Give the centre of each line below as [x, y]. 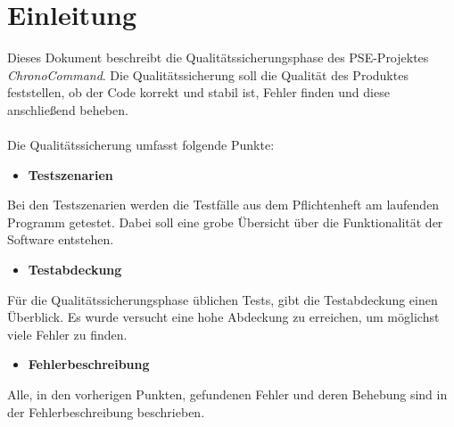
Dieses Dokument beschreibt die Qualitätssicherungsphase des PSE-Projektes [218, 57]
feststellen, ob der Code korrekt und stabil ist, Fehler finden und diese [198, 92]
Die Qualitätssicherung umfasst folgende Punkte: [141, 145]
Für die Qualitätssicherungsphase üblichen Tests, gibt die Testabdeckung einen [223, 299]
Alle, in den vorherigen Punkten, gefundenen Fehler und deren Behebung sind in [227, 394]
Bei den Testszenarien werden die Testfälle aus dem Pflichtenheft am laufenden [223, 205]
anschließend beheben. [68, 109]
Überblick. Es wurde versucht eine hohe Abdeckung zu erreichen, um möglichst [223, 317]
